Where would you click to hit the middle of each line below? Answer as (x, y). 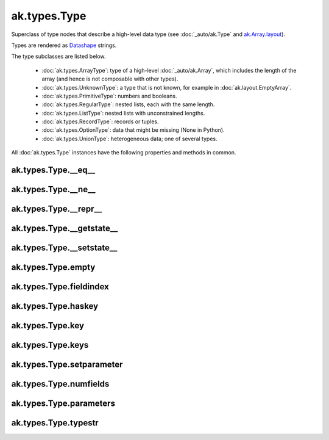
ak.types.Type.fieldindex (60, 287)
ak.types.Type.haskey (55, 306)
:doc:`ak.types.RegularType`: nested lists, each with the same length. (128, 104)
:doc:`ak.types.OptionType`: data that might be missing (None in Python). (133, 130)
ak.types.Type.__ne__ (53, 189)
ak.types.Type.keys (50, 345)
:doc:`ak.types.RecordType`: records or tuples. (100, 121)
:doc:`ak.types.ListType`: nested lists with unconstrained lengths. (123, 113)
